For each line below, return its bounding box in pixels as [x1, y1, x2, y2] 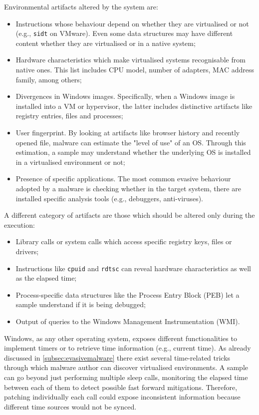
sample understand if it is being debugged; [15, 299, 146, 310]
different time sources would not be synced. [4, 401, 137, 412]
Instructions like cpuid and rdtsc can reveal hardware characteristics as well [15, 263, 251, 273]
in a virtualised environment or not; [15, 156, 125, 167]
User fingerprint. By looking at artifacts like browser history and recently [15, 127, 240, 137]
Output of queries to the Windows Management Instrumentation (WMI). [15, 316, 240, 326]
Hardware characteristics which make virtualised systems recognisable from [15, 54, 246, 65]
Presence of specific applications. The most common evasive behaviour [15, 173, 231, 184]
